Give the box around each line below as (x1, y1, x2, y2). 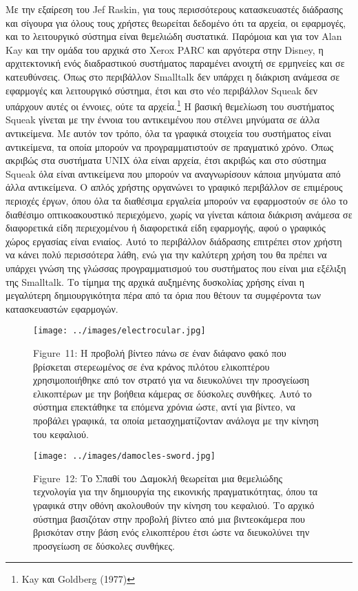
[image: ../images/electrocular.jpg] (33, 326, 206, 336)
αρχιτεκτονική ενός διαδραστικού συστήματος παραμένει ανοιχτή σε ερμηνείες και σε (6, 56, 345, 70)
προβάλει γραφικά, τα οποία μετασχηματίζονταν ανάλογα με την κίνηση (33, 413, 319, 427)
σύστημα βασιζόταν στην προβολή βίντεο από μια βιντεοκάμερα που (33, 511, 305, 526)
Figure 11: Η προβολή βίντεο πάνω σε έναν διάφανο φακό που (33, 345, 286, 360)
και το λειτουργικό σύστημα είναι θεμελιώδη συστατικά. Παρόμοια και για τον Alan (6, 29, 342, 43)
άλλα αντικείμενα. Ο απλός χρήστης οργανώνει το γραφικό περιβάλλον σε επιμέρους (6, 180, 343, 194)
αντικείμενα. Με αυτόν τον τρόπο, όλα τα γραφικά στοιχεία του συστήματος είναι (6, 126, 331, 140)
